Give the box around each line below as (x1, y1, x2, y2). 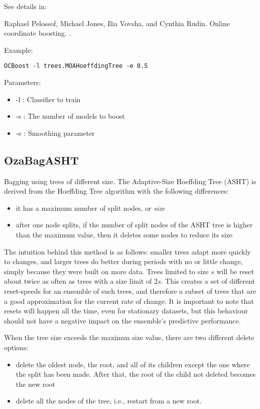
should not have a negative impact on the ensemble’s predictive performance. (4, 315, 241, 325)
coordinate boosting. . (4, 28, 71, 38)
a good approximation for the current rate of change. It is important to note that (4, 295, 254, 306)
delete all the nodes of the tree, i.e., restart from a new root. (16, 395, 202, 406)
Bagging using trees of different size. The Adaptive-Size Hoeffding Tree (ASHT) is (4, 176, 256, 186)
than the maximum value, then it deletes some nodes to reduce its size (16, 229, 233, 239)
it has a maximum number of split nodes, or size (16, 202, 165, 213)
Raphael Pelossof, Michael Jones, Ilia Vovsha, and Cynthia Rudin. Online (4, 18, 230, 28)
